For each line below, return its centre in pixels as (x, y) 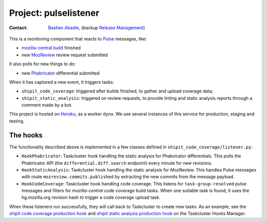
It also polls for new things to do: (43, 64)
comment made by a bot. (47, 105)
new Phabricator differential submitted (61, 73)
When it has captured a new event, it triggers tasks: (62, 82)
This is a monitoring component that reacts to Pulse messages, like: (78, 39)
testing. (17, 121)
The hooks (26, 135)
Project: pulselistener (54, 13)
